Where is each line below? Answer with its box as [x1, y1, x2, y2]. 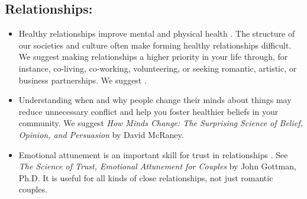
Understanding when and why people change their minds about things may [18, 94, 292, 106]
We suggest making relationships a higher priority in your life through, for [18, 50, 288, 63]
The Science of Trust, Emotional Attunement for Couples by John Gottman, [18, 160, 296, 172]
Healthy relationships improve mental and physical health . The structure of [18, 27, 295, 40]
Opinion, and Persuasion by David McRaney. [18, 128, 184, 140]
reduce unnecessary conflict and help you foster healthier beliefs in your [18, 105, 279, 117]
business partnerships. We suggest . [18, 73, 147, 86]
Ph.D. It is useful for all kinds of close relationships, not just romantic [18, 171, 273, 184]
